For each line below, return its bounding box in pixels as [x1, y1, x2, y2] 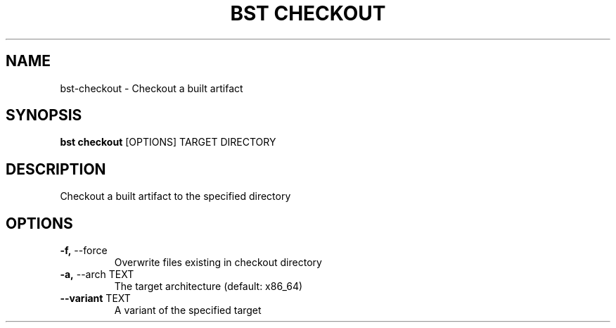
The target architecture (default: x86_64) [114, 280, 303, 293]
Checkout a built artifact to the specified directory [60, 190, 291, 203]
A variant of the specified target [114, 304, 262, 317]
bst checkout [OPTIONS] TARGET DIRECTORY [60, 136, 276, 149]
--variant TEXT [60, 292, 131, 305]
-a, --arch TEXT [60, 268, 134, 281]
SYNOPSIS [6, 106, 82, 125]
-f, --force [60, 244, 108, 257]
